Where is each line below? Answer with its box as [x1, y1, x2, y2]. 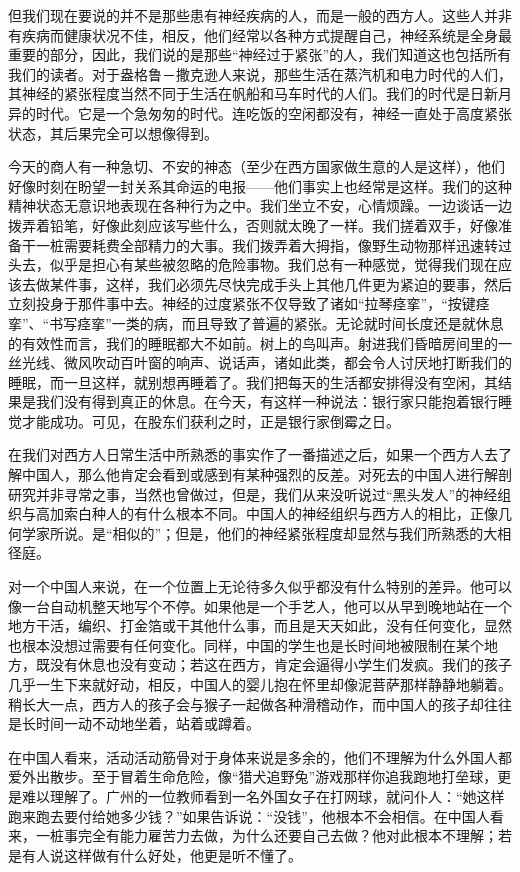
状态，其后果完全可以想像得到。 [8, 122, 218, 143]
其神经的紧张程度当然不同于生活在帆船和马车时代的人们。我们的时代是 [8, 83, 470, 104]
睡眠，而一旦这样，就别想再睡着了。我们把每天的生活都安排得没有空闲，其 [8, 371, 498, 392]
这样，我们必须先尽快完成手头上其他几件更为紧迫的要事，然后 [105, 273, 512, 294]
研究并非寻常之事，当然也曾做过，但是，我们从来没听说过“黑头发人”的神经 [8, 483, 498, 504]
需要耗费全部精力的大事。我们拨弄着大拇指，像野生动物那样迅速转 [63, 234, 498, 255]
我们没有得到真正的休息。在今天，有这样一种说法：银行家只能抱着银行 [35, 391, 498, 412]
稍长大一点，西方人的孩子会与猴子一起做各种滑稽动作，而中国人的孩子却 [8, 693, 484, 714]
